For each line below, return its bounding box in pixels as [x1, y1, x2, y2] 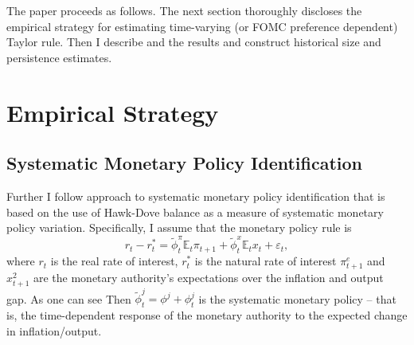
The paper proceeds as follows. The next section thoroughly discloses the [6, 2, 362, 18]
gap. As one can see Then [6, 290, 131, 307]
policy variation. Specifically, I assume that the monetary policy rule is [6, 219, 352, 236]
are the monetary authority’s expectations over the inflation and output [33, 269, 384, 286]
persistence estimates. [6, 49, 112, 65]
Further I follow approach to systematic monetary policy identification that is [6, 187, 385, 204]
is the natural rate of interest [194, 253, 337, 269]
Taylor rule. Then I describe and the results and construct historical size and [6, 33, 381, 50]
